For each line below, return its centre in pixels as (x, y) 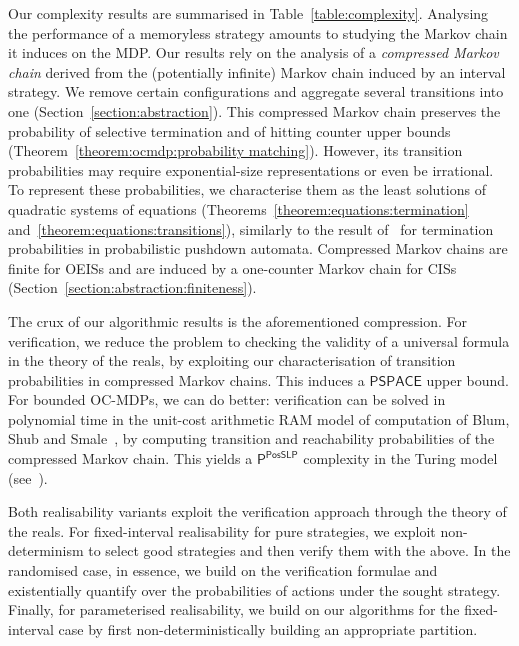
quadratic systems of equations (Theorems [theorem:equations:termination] (238, 208)
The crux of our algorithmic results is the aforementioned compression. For (237, 320)
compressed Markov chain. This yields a (130, 458)
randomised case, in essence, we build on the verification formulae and (223, 570)
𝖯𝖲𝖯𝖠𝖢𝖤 (395, 381)
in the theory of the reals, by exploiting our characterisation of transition (232, 360)
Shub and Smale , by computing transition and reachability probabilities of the (251, 438)
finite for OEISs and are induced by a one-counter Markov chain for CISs (232, 267)
